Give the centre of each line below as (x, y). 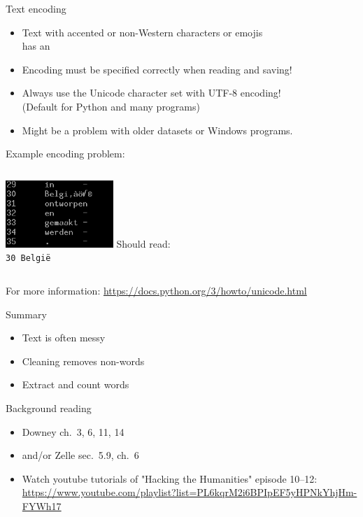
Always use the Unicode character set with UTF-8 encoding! (151, 93)
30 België (28, 258)
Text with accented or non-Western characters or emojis (142, 32)
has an (36, 46)
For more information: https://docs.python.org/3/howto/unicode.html (156, 290)
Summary (26, 314)
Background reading (49, 408)
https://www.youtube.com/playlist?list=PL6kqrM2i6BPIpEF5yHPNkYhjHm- (190, 492)
